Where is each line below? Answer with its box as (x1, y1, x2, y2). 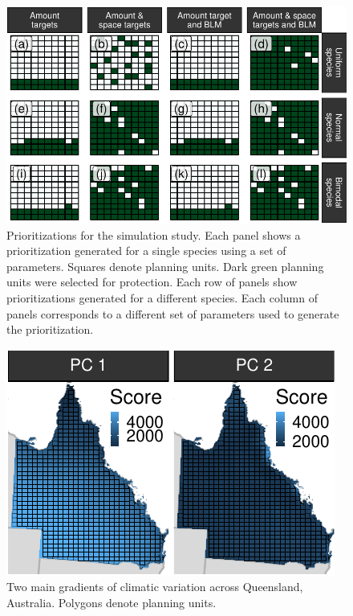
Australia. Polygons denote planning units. (6, 594, 217, 611)
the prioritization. (6, 321, 94, 338)
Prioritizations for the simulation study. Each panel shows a (6, 226, 301, 243)
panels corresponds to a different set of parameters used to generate (6, 305, 339, 322)
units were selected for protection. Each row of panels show (6, 273, 298, 290)
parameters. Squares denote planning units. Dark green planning (6, 257, 324, 274)
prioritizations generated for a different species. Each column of (6, 290, 318, 306)
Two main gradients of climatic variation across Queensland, (6, 578, 303, 595)
